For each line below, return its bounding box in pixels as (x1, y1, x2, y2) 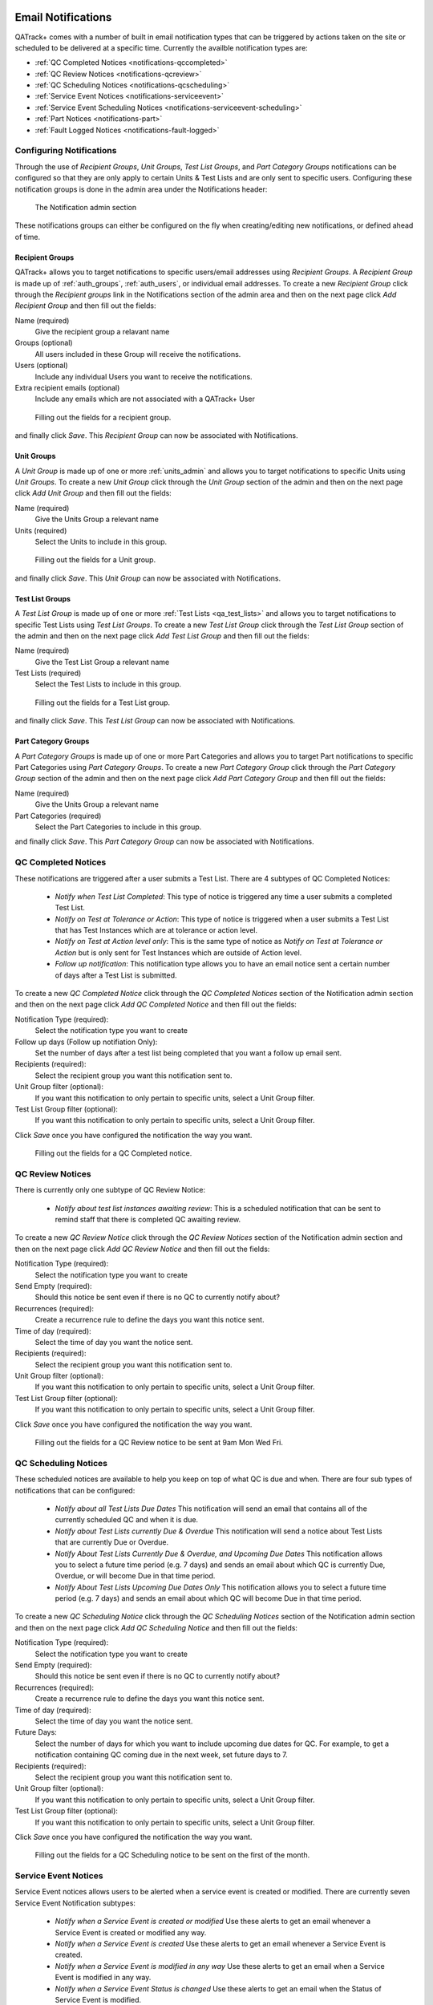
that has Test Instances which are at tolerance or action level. (55, 926, 258, 935)
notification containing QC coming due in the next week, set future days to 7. (34, 1750, 288, 1760)
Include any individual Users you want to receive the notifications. (34, 371, 253, 381)
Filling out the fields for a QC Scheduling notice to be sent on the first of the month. (34, 1850, 310, 1860)
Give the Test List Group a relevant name (34, 657, 170, 666)
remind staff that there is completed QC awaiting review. (55, 1215, 241, 1225)
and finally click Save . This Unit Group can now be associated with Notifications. (14, 573, 281, 583)
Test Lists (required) (14, 668, 82, 678)
